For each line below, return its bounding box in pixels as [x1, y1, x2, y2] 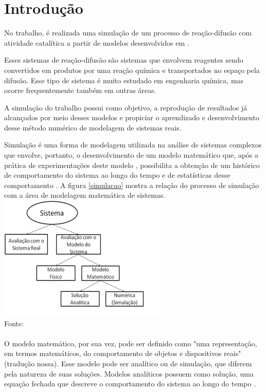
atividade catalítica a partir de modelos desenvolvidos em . [4, 37, 189, 48]
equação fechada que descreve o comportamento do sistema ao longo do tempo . [4, 378, 256, 389]
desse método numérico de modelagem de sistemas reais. [4, 122, 182, 133]
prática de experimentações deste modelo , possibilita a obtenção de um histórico [4, 159, 260, 170]
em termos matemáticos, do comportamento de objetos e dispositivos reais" [4, 348, 241, 359]
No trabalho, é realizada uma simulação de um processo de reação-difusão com [4, 27, 252, 38]
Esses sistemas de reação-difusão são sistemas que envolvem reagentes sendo [4, 54, 243, 65]
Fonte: [4, 318, 24, 328]
